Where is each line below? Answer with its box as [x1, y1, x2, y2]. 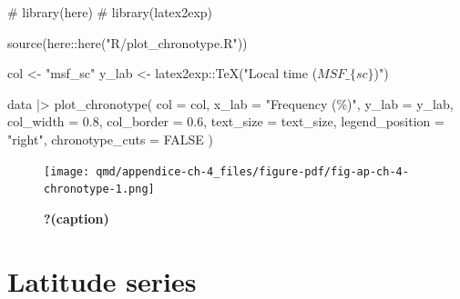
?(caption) [44, 208, 109, 227]
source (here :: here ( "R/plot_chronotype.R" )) [7, 33, 248, 52]
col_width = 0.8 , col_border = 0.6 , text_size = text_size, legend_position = [7, 112, 445, 131]
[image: [44, 164, 90, 178]
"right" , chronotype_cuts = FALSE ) [7, 129, 213, 148]
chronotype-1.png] [44, 183, 155, 196]
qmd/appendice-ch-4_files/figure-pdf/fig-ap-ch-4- [96, 164, 409, 178]
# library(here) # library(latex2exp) [7, 3, 213, 21]
